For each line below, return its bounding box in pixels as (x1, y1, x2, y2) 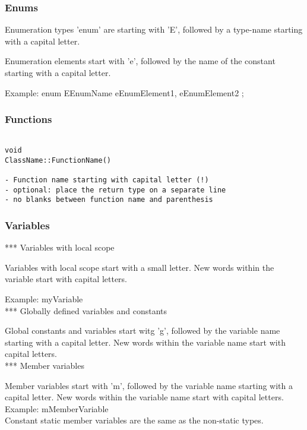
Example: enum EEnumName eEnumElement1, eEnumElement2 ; (5, 86, 244, 99)
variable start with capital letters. (5, 273, 127, 285)
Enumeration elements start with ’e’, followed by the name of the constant (5, 55, 276, 67)
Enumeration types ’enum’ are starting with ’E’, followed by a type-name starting (5, 23, 303, 36)
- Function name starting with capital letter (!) (5, 176, 209, 185)
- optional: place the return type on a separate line (5, 185, 226, 194)
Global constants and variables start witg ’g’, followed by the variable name (5, 324, 280, 337)
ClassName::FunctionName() (5, 156, 111, 165)
